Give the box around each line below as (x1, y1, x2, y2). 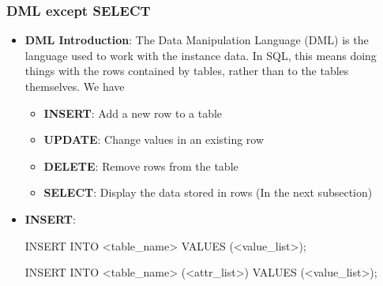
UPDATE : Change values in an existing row (43, 131, 265, 148)
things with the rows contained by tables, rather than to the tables (24, 62, 349, 79)
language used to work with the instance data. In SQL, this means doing (24, 47, 377, 63)
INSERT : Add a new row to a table (43, 104, 223, 121)
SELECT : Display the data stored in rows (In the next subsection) (43, 184, 373, 201)
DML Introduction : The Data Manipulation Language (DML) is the (24, 32, 369, 48)
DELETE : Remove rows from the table (43, 157, 238, 174)
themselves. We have (24, 78, 125, 94)
